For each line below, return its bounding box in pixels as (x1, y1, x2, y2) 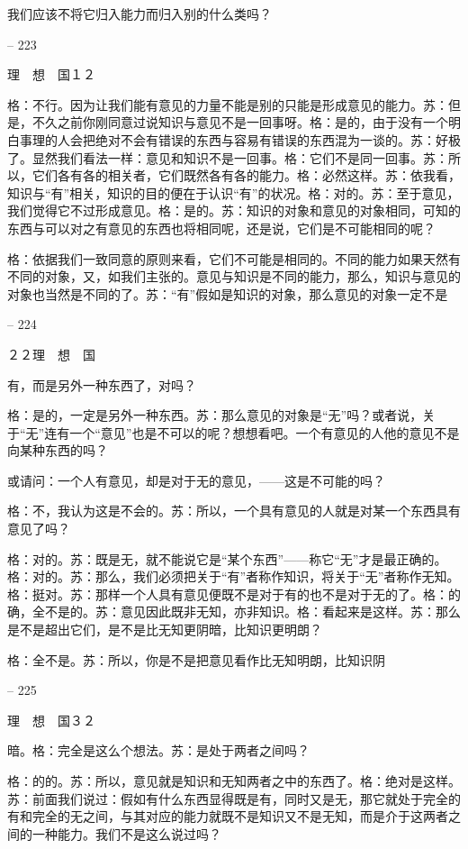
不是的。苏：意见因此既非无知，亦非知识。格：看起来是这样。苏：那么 (44, 602, 461, 621)
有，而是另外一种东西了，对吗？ (7, 375, 196, 394)
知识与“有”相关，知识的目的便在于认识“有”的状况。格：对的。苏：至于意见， (7, 183, 460, 202)
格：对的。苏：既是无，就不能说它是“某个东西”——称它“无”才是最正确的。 (7, 549, 447, 568)
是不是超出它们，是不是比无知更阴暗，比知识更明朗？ (7, 620, 322, 639)
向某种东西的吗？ (7, 441, 108, 460)
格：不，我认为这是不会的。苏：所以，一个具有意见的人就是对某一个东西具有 (7, 501, 461, 520)
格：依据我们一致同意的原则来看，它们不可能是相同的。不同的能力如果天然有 (7, 249, 461, 268)
